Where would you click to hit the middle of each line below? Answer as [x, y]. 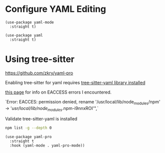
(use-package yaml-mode [30, 22]
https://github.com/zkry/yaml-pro [39, 73]
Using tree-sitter [40, 59]
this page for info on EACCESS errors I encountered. [59, 92]
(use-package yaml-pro [28, 137]
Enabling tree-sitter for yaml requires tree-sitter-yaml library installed [75, 82]
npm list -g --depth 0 [28, 128]
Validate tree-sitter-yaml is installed [41, 119]
